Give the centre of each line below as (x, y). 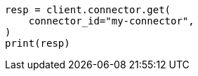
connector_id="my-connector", (111, 21)
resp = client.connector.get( (88, 10)
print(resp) (38, 43)
